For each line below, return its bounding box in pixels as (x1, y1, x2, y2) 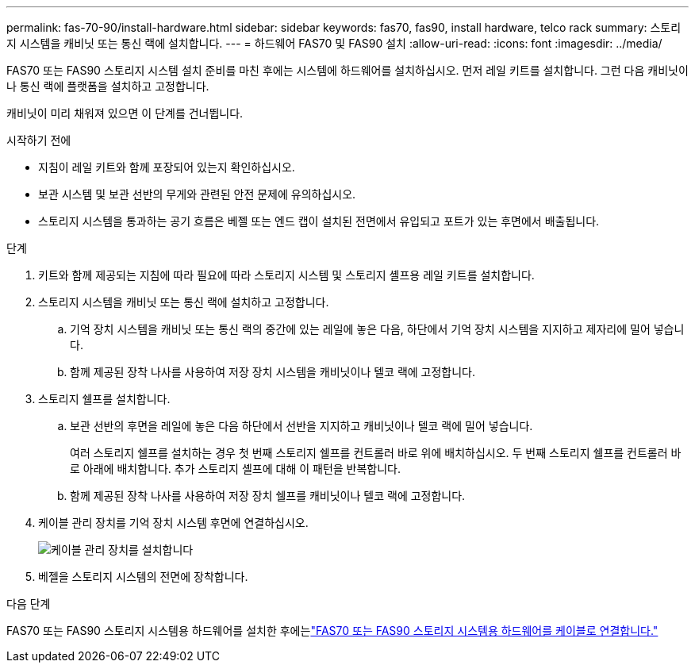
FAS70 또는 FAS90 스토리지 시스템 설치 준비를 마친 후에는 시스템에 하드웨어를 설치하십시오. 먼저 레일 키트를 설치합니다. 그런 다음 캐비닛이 (6, 63, 689, 77)
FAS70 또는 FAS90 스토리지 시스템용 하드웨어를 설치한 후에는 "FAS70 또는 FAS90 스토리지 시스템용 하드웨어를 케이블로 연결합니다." (6, 624, 659, 637)
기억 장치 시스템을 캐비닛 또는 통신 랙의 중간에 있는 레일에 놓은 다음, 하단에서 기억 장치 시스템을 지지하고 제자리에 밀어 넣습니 (70, 322, 685, 336)
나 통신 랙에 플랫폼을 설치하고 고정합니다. (6, 79, 209, 93)
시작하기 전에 (6, 133, 71, 147)
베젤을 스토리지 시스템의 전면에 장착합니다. (38, 570, 248, 583)
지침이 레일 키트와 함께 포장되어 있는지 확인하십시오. (38, 160, 295, 174)
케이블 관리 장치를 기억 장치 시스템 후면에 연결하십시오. (38, 516, 309, 529)
